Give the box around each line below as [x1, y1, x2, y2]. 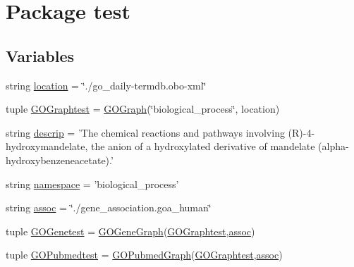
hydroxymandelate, [6, 139, 88, 154]
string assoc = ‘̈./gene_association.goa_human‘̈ [6, 200, 212, 215]
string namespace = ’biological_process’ [6, 176, 179, 191]
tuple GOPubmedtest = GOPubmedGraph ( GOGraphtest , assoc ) [6, 247, 283, 262]
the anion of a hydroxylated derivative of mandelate [91, 139, 315, 154]
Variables [6, 44, 75, 66]
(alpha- [318, 139, 349, 154]
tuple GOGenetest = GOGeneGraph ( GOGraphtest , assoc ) [6, 223, 255, 238]
